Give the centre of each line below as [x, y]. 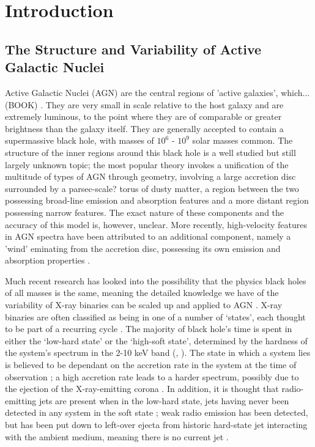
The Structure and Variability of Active [133, 49]
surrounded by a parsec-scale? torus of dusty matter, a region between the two [152, 188]
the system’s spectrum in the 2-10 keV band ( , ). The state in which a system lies [158, 353]
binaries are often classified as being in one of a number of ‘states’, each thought [155, 316]
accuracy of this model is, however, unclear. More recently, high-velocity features [156, 224]
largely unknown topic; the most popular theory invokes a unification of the [147, 164]
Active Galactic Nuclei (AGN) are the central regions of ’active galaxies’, [142, 92]
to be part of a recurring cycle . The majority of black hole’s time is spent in [149, 329]
